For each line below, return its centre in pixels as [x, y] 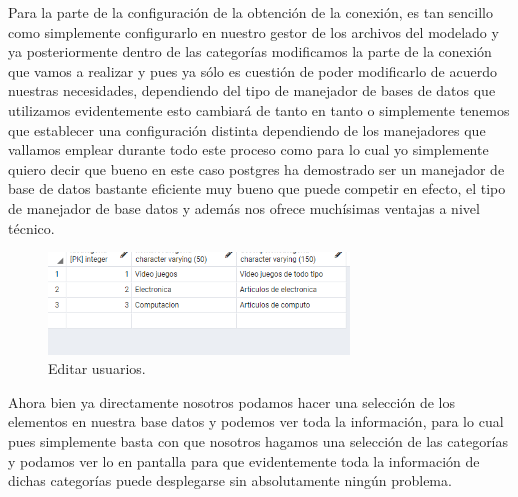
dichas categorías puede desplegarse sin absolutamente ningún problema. [230, 480]
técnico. [31, 227]
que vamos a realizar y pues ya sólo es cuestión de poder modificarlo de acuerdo [252, 70]
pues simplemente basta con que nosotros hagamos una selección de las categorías [258, 440]
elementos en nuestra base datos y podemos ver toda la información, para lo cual [256, 421]
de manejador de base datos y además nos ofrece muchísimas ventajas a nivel [244, 207]
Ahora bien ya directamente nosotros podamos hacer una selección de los [231, 401]
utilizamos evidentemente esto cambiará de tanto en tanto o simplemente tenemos [259, 109]
